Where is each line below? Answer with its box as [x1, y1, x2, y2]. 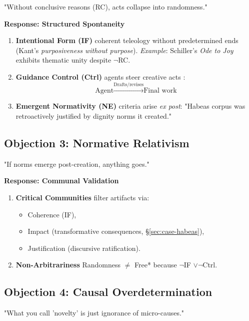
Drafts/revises [113, 82, 144, 87]
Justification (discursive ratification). [27, 242, 140, 253]
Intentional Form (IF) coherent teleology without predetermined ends [15, 35, 238, 46]
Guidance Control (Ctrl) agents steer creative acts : [15, 71, 185, 82]
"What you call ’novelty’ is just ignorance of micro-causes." [4, 307, 184, 318]
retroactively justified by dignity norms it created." [15, 110, 172, 121]
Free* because [134, 259, 177, 270]
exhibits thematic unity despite [15, 55, 111, 65]
